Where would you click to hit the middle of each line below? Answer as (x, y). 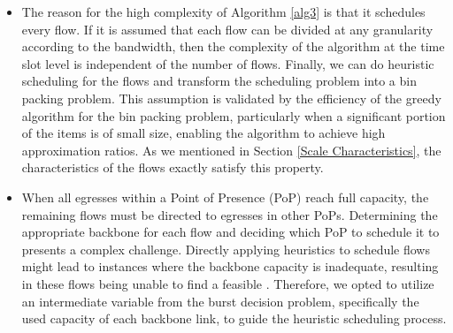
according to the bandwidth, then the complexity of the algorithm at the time (233, 46)
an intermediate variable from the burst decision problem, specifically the (220, 301)
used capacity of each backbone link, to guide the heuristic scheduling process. (234, 318)
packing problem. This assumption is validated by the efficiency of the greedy (231, 98)
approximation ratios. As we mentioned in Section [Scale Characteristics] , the (231, 150)
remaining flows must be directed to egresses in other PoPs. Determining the (230, 214)
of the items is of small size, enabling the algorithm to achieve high (203, 133)
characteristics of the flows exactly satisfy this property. (173, 167)
